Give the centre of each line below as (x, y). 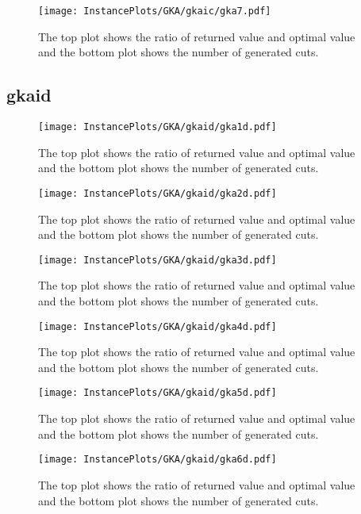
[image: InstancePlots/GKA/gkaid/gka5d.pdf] (157, 393)
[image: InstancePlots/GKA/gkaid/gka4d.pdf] (157, 326)
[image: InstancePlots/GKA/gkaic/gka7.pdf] (155, 11)
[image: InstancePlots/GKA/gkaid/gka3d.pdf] (157, 260)
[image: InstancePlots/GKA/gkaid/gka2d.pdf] (157, 193)
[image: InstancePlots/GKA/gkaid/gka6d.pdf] (157, 460)
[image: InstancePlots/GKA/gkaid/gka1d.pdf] (157, 127)
